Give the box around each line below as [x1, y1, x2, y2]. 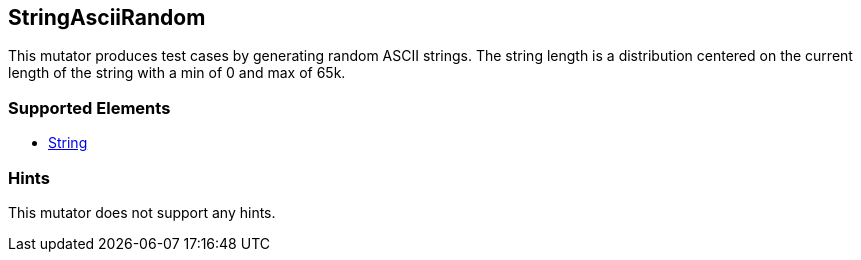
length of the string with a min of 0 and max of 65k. [8, 64, 346, 82]
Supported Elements [8, 97, 171, 118]
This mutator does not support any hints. [8, 203, 276, 221]
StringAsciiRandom [8, 5, 206, 30]
